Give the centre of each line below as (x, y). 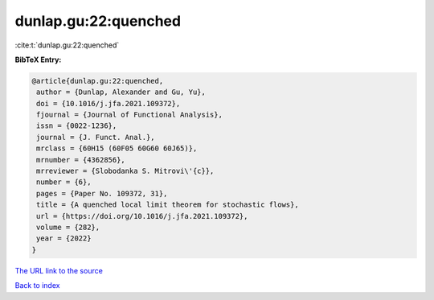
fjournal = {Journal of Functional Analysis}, (129, 115)
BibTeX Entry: (38, 60)
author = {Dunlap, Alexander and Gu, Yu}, (121, 92)
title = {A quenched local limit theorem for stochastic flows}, (168, 205)
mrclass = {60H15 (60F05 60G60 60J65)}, (117, 148)
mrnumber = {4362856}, (81, 160)
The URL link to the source (59, 270)
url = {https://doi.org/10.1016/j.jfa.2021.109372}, (142, 216)
